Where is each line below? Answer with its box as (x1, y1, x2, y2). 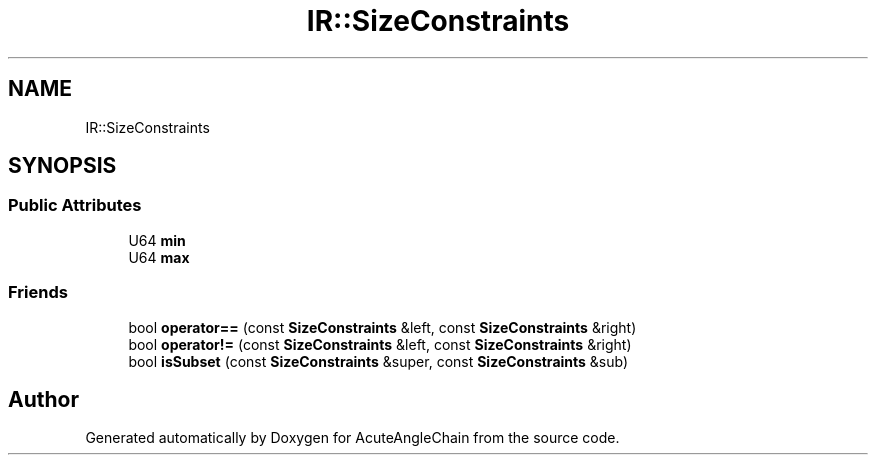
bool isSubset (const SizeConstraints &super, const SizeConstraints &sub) (128, 352, 629, 370)
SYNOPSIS (8, 153, 117, 179)
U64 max (128, 248, 190, 266)
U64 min (128, 231, 186, 249)
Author (8, 386, 79, 412)
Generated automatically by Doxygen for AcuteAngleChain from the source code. (85, 429, 620, 447)
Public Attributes (8, 195, 142, 216)
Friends (8, 282, 68, 303)
